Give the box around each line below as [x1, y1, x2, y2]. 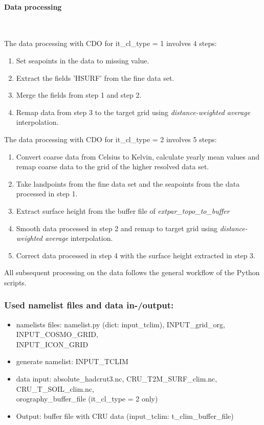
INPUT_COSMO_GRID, [16, 329, 98, 340]
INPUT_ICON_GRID [16, 339, 89, 349]
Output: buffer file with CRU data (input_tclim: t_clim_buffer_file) [16, 410, 234, 421]
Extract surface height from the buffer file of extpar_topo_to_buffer [16, 205, 230, 216]
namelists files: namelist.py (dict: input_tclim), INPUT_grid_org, [16, 319, 225, 329]
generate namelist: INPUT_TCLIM [16, 356, 128, 367]
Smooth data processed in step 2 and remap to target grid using [16, 222, 218, 233]
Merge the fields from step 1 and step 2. [16, 90, 142, 100]
